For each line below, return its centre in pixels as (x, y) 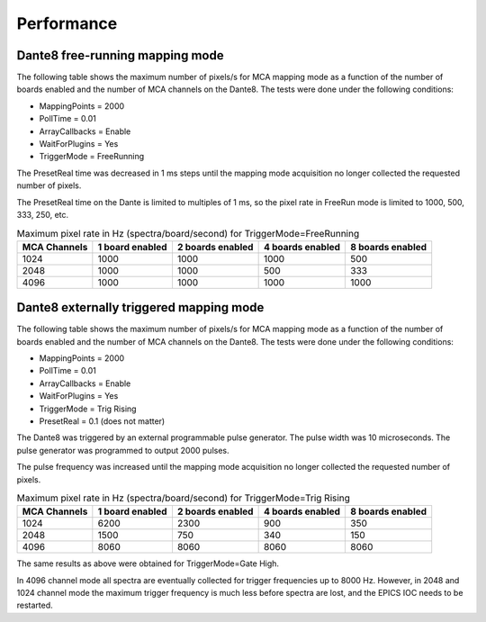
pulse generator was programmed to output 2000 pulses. (123, 450)
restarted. (35, 605)
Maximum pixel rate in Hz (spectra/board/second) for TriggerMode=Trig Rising (184, 498)
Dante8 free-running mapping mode (120, 55)
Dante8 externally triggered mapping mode (140, 307)
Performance (67, 23)
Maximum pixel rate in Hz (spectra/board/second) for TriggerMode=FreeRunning (188, 233)
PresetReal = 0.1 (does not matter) (102, 421)
